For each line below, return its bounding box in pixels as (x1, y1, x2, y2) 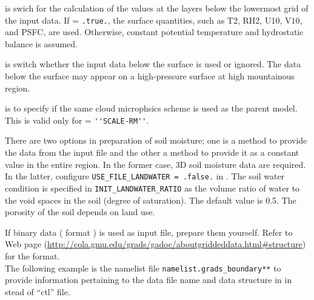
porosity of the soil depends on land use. (5, 205, 155, 218)
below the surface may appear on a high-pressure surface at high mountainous (5, 70, 295, 82)
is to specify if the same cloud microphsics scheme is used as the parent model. (5, 102, 298, 115)
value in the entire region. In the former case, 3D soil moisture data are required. (5, 158, 306, 170)
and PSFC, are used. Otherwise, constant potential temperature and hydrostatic (5, 25, 304, 38)
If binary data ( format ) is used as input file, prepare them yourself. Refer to (5, 225, 293, 238)
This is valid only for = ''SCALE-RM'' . (5, 113, 149, 126)
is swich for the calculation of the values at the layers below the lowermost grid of (5, 2, 309, 14)
